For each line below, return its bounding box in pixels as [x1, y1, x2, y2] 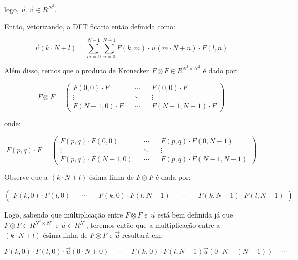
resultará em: [122, 229, 163, 240]
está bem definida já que [157, 209, 233, 220]
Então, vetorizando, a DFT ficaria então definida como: [4, 21, 176, 31]
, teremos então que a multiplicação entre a [86, 220, 220, 230]
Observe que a [4, 171, 48, 182]
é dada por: [155, 171, 191, 182]
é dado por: [203, 65, 238, 76]
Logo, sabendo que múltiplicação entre [4, 209, 123, 220]
